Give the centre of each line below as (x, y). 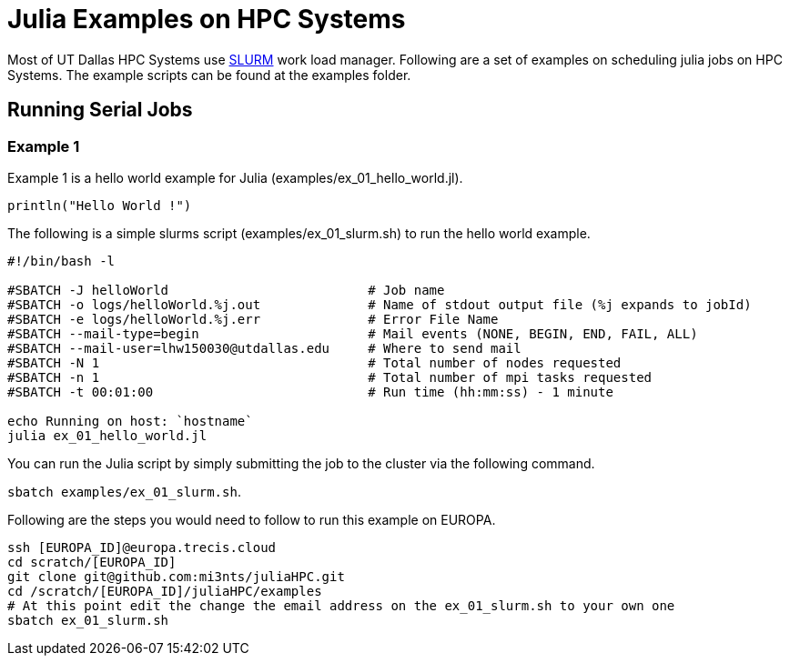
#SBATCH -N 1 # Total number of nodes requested (314, 362)
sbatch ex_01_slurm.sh (88, 620)
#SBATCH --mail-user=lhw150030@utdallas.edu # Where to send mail (264, 348)
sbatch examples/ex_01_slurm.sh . (124, 491)
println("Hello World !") (100, 205)
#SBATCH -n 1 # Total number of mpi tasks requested (330, 377)
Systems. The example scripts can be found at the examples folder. (209, 75)
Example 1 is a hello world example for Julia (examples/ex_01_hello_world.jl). (235, 177)
